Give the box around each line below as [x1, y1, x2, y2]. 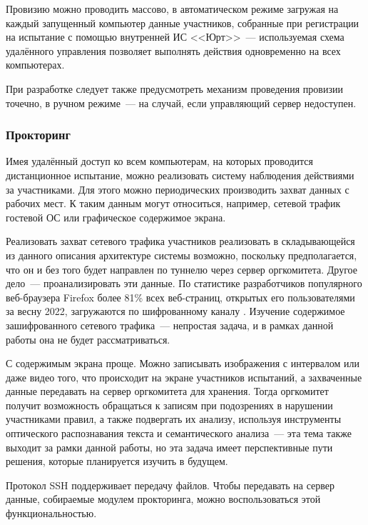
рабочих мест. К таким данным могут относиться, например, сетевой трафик [6, 196, 341, 211]
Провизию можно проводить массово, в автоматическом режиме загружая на [6, 1, 339, 16]
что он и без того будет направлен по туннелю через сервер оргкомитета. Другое [6, 261, 357, 276]
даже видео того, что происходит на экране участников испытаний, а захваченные [6, 369, 362, 384]
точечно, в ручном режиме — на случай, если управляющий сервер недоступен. [6, 95, 357, 110]
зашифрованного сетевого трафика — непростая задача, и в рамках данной [6, 317, 334, 332]
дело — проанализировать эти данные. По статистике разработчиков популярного [6, 276, 362, 291]
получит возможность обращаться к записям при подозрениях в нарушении [6, 397, 333, 412]
